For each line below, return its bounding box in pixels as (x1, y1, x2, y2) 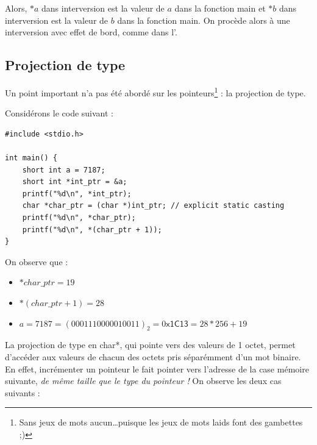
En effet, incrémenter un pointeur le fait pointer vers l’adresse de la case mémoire (5, 362, 309, 375)
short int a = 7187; (22, 165, 105, 174)
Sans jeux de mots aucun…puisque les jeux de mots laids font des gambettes (19, 416, 303, 429)
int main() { (5, 154, 57, 163)
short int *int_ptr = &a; (22, 177, 127, 187)
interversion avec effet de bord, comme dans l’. (5, 26, 177, 38)
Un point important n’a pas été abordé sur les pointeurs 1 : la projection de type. (5, 84, 306, 99)
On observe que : (5, 255, 68, 268)
